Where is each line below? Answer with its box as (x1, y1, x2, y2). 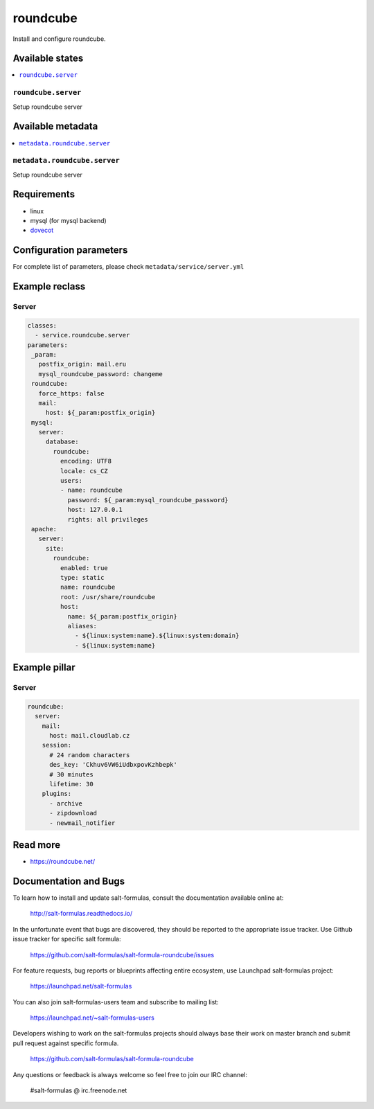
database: (45, 438, 79, 446)
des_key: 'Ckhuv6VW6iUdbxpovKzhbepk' (49, 761, 178, 769)
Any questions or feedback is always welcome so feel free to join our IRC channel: (12, 1070, 248, 1079)
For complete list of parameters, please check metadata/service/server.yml (12, 263, 244, 271)
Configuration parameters (12, 245, 128, 256)
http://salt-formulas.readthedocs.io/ (30, 910, 133, 918)
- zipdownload (49, 809, 97, 817)
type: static (60, 574, 105, 581)
